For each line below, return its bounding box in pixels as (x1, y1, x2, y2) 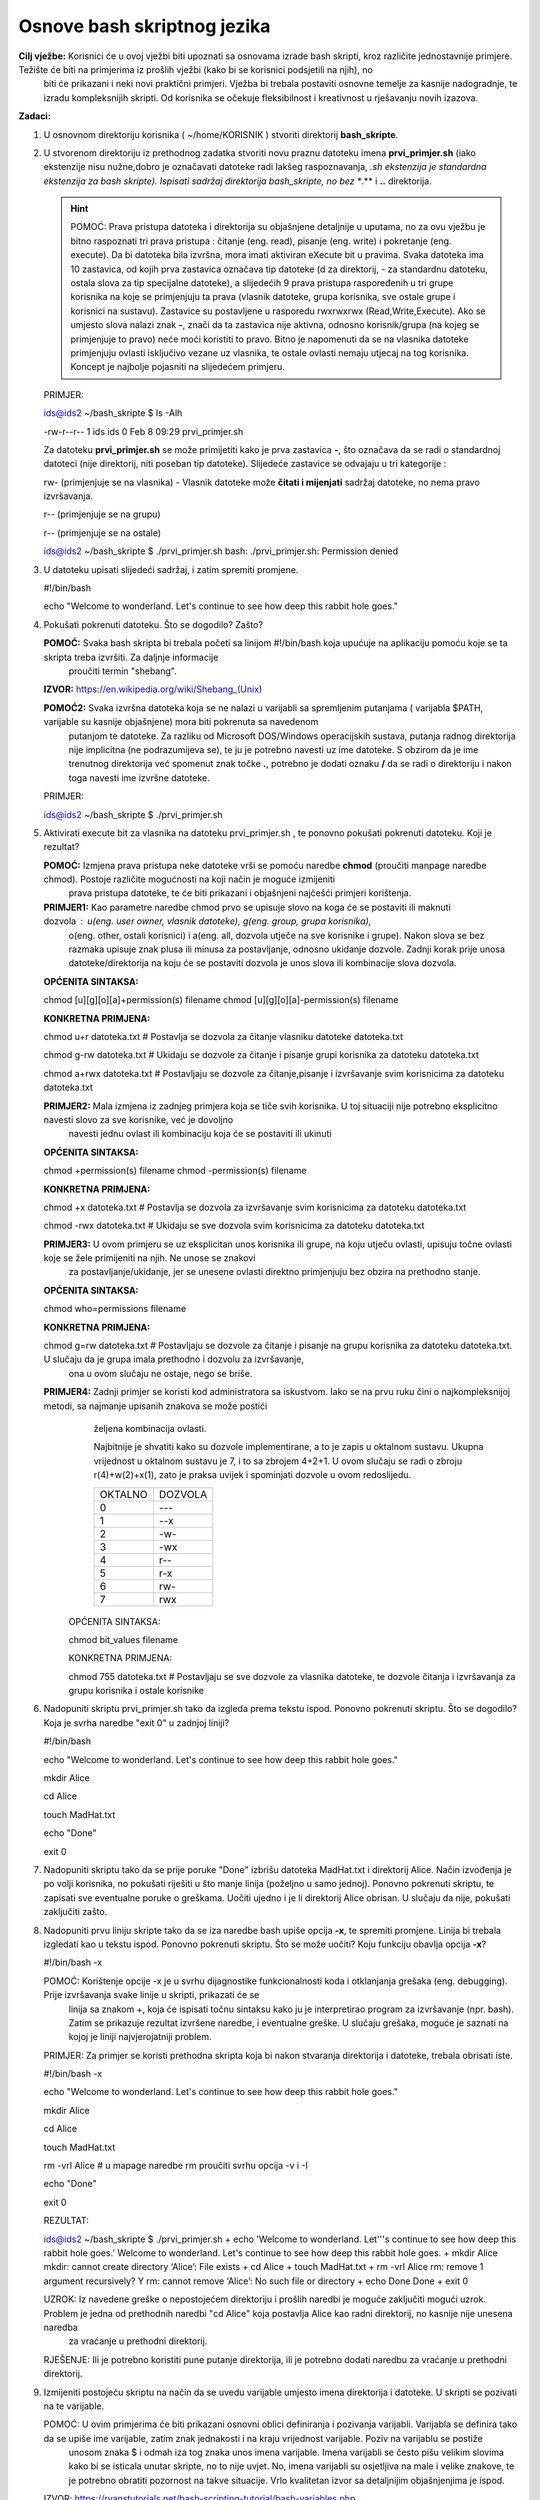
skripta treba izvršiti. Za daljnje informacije (43, 651, 219, 663)
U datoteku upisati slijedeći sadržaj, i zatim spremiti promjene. (43, 563, 299, 575)
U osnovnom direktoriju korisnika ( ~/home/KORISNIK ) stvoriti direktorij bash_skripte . (43, 128, 399, 140)
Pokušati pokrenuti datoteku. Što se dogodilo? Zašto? (43, 618, 264, 630)
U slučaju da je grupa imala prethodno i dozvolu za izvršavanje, (43, 1353, 305, 1365)
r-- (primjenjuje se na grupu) (43, 508, 161, 520)
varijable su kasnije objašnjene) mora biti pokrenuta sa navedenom (43, 716, 319, 728)
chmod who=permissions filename (43, 1303, 187, 1315)
